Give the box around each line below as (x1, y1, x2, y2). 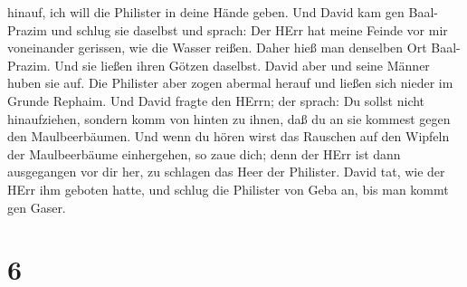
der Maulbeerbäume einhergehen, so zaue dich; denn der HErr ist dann (7, 144, 401, 163)
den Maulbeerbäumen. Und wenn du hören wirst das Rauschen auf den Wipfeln (7, 127, 450, 146)
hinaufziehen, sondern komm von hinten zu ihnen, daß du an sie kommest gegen (7, 109, 451, 128)
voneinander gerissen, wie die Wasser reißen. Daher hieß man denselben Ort (7, 38, 427, 57)
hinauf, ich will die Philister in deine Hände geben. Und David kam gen (7, 3, 405, 21)
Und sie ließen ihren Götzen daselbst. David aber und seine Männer (54, 55, 430, 74)
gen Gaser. (7, 197, 66, 216)
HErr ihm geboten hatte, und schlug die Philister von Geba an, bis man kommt (7, 179, 449, 198)
